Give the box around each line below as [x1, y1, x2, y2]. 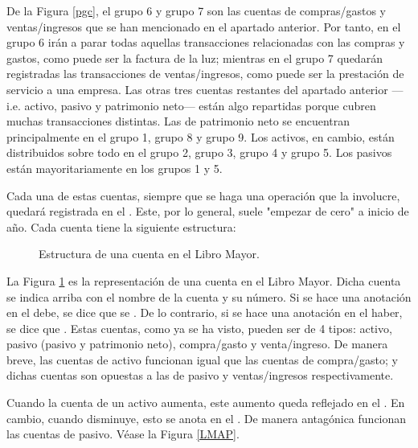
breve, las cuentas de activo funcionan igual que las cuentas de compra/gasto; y [6, 351, 398, 368]
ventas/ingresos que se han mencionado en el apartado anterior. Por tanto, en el [6, 18, 401, 35]
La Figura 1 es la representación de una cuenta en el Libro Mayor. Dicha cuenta [6, 272, 401, 289]
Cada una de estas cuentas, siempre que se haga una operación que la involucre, [6, 187, 400, 203]
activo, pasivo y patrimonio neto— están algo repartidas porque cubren [24, 97, 376, 113]
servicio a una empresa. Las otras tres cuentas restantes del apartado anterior [6, 80, 388, 97]
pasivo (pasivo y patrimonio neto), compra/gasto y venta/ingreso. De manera [6, 335, 388, 352]
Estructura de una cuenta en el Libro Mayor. [39, 245, 260, 262]
